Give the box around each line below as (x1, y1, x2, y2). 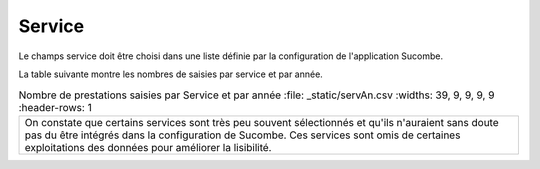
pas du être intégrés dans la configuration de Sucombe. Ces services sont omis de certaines (24, 128, 461, 142)
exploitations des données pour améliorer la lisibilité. (24, 140, 272, 154)
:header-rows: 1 (18, 100, 92, 114)
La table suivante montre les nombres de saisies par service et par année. (18, 68, 324, 80)
